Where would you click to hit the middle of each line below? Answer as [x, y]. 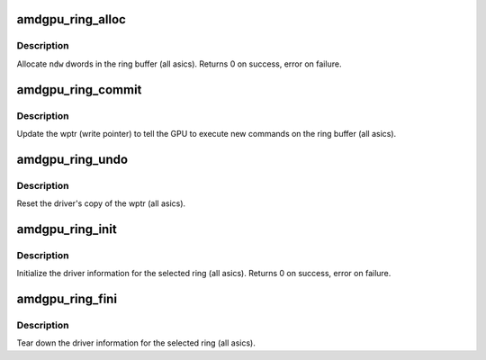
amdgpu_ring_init [67, 229]
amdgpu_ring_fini [67, 299]
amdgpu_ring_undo [72, 159]
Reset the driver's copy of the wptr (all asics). [101, 203]
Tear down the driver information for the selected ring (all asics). [136, 343]
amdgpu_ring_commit [79, 90]
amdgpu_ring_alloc [71, 19]
